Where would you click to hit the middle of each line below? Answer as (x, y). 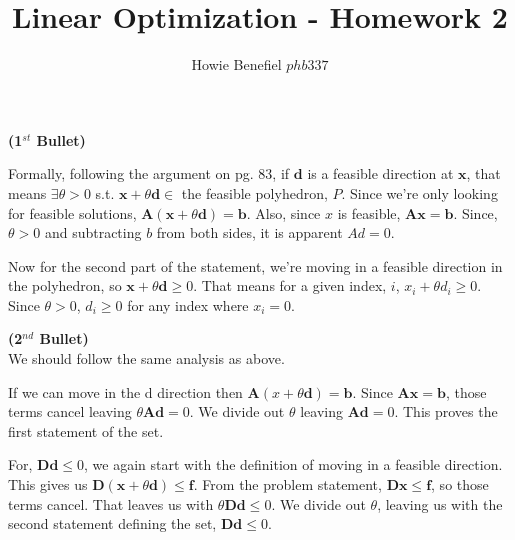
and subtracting (93, 232)
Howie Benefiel (236, 64)
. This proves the (446, 411)
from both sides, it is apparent (249, 232)
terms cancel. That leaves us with (111, 503)
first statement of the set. (86, 430)
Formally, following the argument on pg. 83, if (149, 173)
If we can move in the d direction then (125, 391)
